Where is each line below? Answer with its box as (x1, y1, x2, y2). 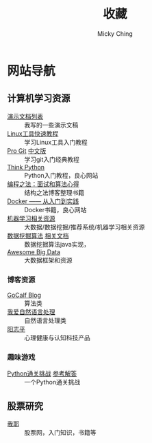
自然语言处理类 (24, 316, 66, 324)
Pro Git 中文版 (7, 146, 47, 155)
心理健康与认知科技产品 (24, 333, 90, 342)
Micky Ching (97, 29, 134, 38)
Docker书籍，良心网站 (24, 205, 87, 214)
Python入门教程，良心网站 (24, 171, 99, 179)
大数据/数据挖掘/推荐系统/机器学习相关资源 (24, 223, 145, 231)
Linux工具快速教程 (7, 129, 59, 138)
